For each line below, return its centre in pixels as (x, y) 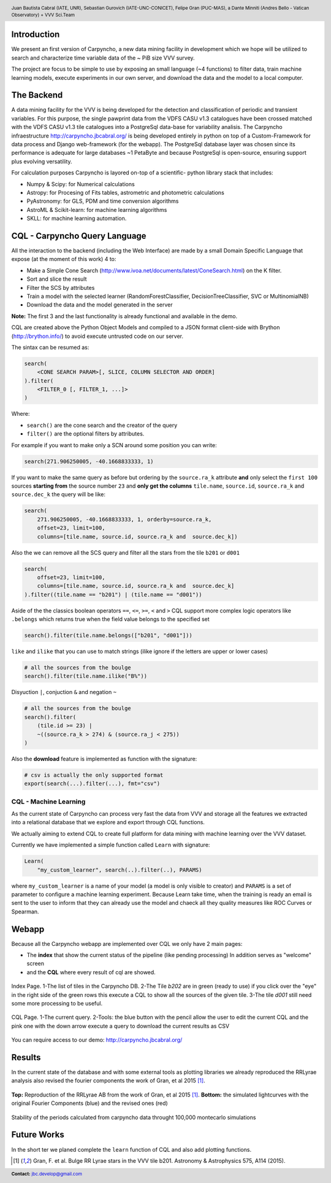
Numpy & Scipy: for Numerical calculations (81, 184)
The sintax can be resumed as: (50, 347)
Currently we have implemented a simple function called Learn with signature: (111, 845)
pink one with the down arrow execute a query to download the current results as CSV (120, 1026)
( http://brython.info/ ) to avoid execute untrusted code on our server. (97, 336)
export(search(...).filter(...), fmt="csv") (92, 784)
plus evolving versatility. (42, 161)
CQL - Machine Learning (48, 802)
